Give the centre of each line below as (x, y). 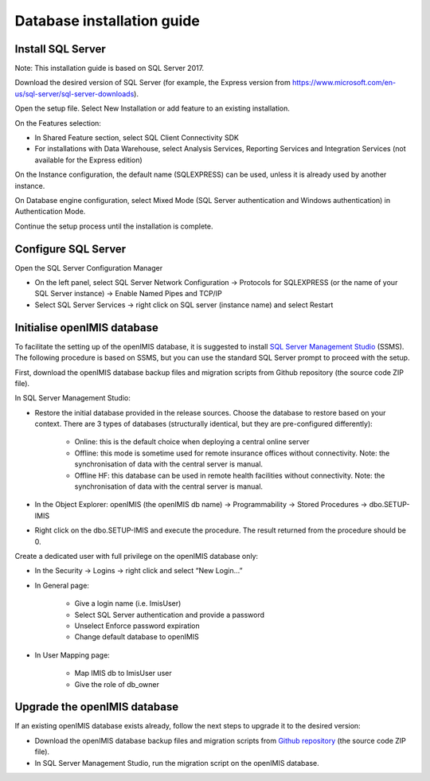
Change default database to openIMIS (137, 637)
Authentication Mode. (50, 212)
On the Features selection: (58, 123)
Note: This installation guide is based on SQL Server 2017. (109, 68)
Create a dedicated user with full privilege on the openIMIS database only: (137, 556)
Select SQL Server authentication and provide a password (169, 615)
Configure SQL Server (70, 249)
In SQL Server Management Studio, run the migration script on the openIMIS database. (177, 763)
